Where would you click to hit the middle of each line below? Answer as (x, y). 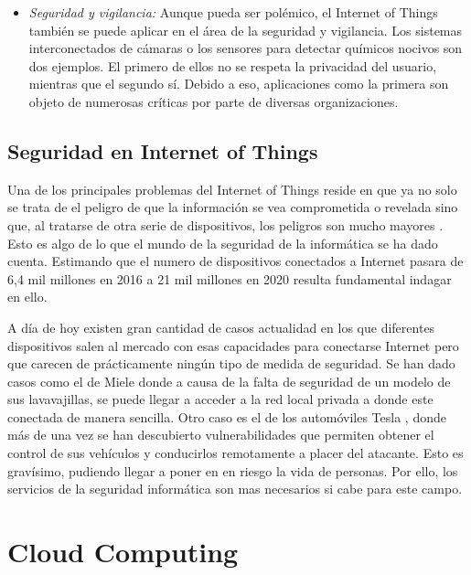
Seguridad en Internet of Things (163, 150)
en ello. (27, 297)
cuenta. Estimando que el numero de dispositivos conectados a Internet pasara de (235, 261)
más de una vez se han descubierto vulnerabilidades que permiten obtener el (221, 435)
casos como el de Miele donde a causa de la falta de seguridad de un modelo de (229, 381)
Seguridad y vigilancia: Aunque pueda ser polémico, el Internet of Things (233, 12)
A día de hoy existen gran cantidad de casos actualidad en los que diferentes (221, 327)
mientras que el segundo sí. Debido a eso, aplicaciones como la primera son (239, 84)
